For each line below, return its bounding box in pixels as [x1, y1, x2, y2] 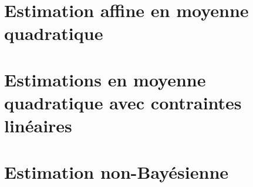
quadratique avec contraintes [4, 90, 242, 114]
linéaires [4, 113, 72, 138]
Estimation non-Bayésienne [4, 159, 229, 183]
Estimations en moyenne [4, 67, 206, 91]
